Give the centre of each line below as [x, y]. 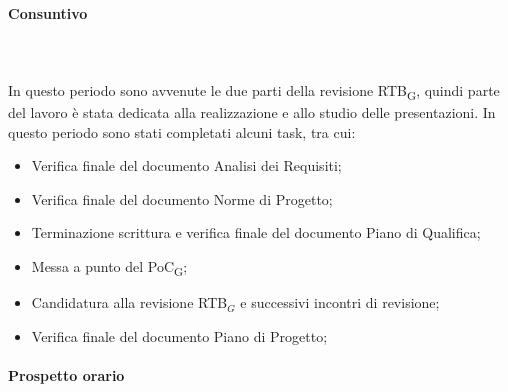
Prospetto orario [66, 374]
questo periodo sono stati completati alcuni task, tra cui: [182, 131]
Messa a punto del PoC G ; [109, 267]
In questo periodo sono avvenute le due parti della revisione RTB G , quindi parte [254, 91]
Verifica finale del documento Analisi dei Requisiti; [186, 165]
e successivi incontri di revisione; [340, 302]
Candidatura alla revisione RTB [129, 302]
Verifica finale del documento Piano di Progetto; [179, 335]
